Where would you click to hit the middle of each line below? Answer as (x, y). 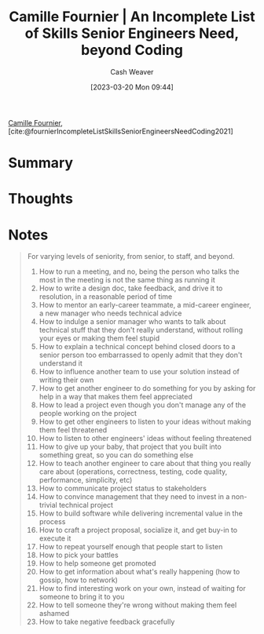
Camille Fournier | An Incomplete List (132, 17)
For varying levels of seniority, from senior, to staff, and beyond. (131, 257)
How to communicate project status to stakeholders (123, 488)
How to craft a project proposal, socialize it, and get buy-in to (138, 530)
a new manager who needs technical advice (110, 313)
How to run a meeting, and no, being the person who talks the (139, 271)
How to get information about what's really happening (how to (139, 572)
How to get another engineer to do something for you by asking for (147, 388)
